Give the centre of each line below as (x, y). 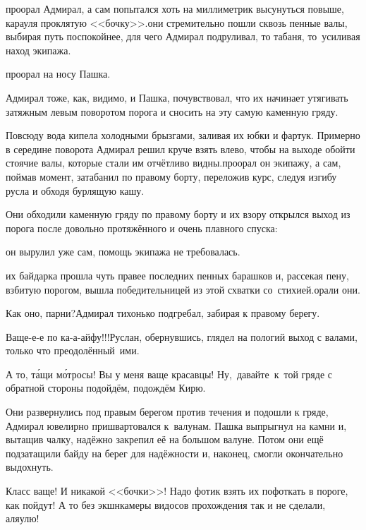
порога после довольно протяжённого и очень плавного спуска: (142, 228)
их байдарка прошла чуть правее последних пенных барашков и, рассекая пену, (177, 275)
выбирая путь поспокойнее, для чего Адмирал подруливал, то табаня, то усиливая (183, 36)
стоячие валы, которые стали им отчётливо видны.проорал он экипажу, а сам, (173, 163)
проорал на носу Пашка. (58, 74)
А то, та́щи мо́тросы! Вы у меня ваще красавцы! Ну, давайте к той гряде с (169, 374)
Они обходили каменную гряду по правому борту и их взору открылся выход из (178, 214)
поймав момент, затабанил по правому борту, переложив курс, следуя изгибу (171, 176)
